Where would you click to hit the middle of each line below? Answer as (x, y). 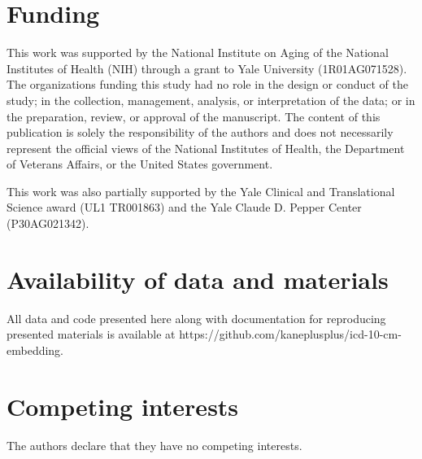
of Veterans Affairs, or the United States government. (140, 164)
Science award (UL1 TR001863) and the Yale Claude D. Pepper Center (184, 207)
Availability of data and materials (198, 279)
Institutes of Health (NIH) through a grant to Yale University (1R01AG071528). (207, 68)
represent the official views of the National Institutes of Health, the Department (206, 148)
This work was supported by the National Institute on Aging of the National (198, 52)
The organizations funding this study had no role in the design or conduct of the (207, 84)
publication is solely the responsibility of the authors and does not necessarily (200, 132)
